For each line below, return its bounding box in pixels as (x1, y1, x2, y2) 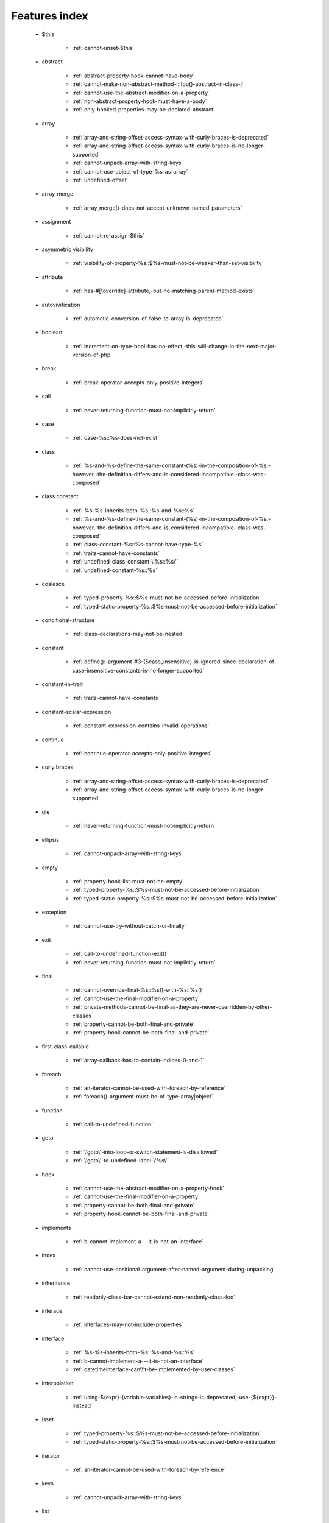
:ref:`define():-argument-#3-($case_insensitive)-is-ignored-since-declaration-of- (72, 658, 277, 665)
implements (41, 1224, 71, 1231)
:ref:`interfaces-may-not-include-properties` (72, 1321, 184, 1328)
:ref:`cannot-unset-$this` (72, 44, 135, 51)
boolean (41, 329, 63, 336)
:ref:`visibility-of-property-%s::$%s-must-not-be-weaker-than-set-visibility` (72, 260, 264, 267)
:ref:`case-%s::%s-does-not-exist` (72, 434, 160, 442)
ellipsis (41, 836, 60, 843)
